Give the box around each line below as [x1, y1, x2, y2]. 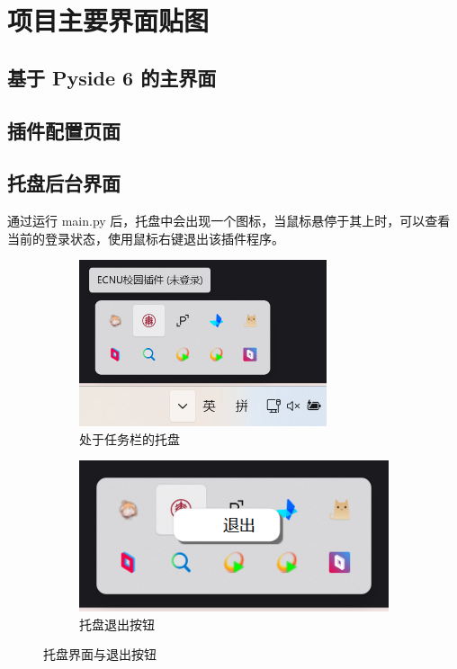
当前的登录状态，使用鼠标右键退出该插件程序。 [7, 228, 284, 247]
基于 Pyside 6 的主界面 [7, 63, 217, 91]
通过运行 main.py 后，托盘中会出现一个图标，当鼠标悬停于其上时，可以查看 [7, 211, 451, 230]
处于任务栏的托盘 [79, 429, 180, 448]
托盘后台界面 [7, 169, 121, 197]
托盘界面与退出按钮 [43, 645, 157, 664]
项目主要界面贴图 [7, 2, 210, 39]
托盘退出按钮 [79, 614, 155, 633]
